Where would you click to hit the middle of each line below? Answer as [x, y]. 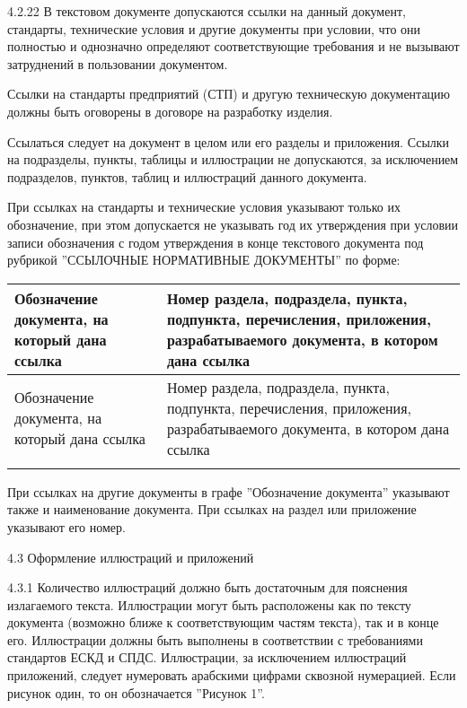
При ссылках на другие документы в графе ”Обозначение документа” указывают [229, 491]
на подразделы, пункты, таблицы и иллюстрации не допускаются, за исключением [233, 159]
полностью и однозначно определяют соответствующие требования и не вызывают [233, 46]
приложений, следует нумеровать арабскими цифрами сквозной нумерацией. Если [232, 675]
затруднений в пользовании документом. [118, 63]
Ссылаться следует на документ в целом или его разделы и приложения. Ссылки [229, 141]
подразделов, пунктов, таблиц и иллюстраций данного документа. [187, 176]
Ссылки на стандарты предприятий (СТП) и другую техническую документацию [229, 94]
